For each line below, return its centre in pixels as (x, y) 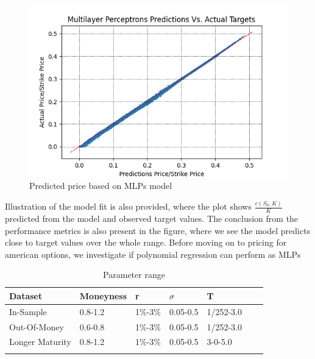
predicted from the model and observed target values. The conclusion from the (152, 218)
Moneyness (103, 295)
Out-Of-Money (37, 326)
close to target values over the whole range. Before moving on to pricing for (146, 242)
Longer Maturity (40, 342)
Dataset (26, 295)
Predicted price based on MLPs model (101, 186)
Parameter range (134, 275)
